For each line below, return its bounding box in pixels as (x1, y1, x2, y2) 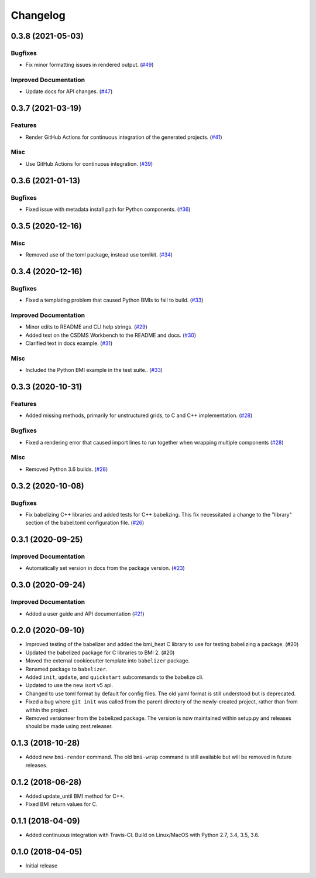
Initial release (25, 862, 58, 869)
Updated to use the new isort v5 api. (25, 682, 114, 689)
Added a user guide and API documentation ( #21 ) (25, 610, 145, 617)
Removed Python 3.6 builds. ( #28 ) (25, 466, 108, 473)
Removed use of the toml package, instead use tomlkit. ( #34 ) (25, 251, 173, 258)
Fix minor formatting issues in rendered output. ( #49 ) (25, 62, 154, 69)
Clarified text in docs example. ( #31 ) (25, 340, 113, 347)
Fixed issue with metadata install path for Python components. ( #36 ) (25, 206, 191, 213)
